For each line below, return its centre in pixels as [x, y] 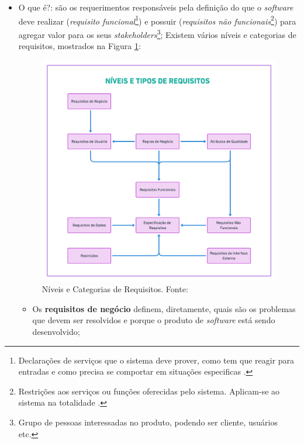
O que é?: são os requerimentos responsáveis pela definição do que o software [156, 7]
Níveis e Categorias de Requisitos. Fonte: [115, 289]
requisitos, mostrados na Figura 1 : [80, 46]
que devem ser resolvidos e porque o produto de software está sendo [154, 320]
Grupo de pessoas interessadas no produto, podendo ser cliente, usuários [148, 422]
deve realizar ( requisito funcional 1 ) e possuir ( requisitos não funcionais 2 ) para [157, 20]
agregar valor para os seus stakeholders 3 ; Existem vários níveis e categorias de [157, 33]
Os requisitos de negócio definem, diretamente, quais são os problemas [164, 308]
